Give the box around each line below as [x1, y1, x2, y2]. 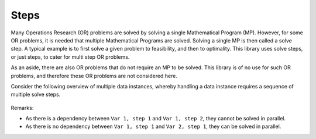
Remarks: [11, 104, 34, 111]
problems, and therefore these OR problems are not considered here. [11, 72, 178, 79]
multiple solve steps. [11, 91, 61, 98]
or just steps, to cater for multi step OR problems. [11, 53, 130, 60]
